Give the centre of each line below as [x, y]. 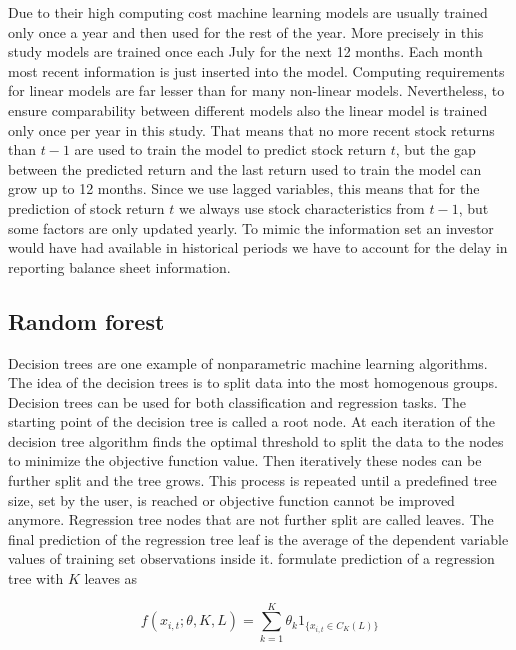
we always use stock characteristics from [301, 207]
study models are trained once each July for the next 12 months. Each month [245, 51]
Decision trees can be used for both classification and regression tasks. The [237, 401]
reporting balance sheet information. [119, 266]
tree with [36, 578]
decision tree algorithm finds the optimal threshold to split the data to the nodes [256, 440]
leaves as [111, 578]
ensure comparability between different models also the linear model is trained [248, 109]
